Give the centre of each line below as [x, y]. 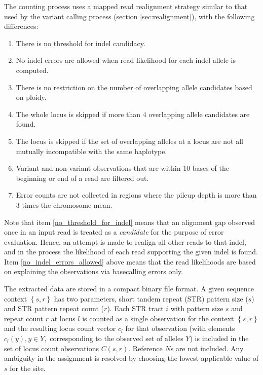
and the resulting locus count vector [60, 328]
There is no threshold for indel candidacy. [81, 43]
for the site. [28, 368]
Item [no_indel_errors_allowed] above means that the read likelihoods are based [130, 261]
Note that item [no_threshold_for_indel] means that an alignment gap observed [130, 222]
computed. [32, 70]
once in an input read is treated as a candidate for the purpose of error [114, 232]
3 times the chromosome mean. [64, 204]
